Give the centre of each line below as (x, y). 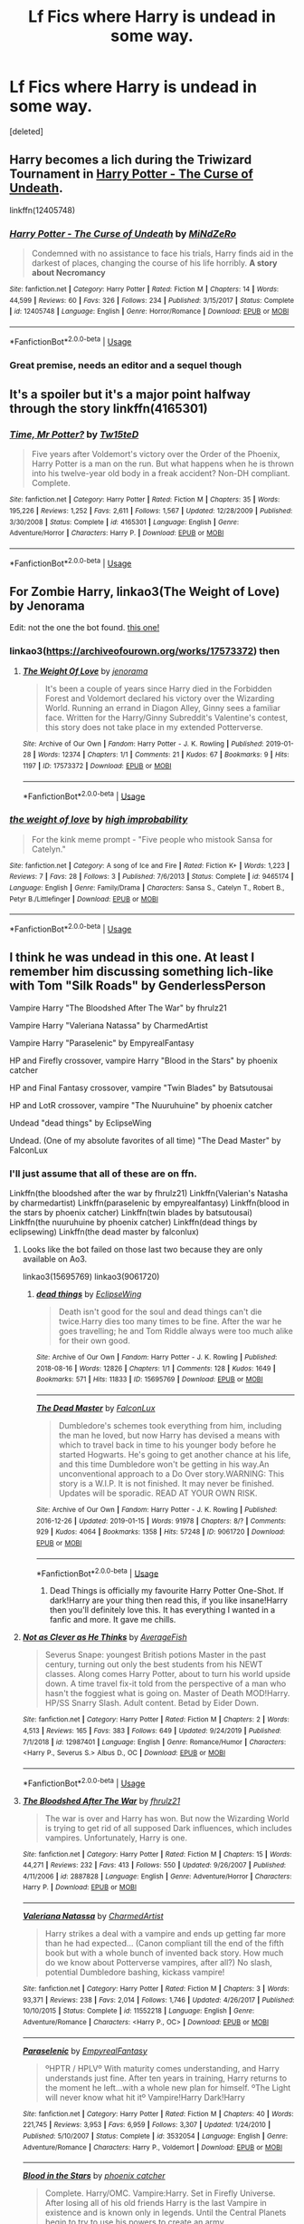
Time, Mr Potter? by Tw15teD (74, 434)
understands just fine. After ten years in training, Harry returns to (166, 2078)
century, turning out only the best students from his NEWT (154, 1664)
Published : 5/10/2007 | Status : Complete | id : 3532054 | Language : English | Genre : (155, 2136)
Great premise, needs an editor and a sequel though (126, 365)
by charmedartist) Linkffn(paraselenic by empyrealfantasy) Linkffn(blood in (149, 1203)
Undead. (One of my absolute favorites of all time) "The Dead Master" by (145, 1140)
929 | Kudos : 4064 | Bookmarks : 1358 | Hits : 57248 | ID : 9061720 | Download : (161, 1532)
